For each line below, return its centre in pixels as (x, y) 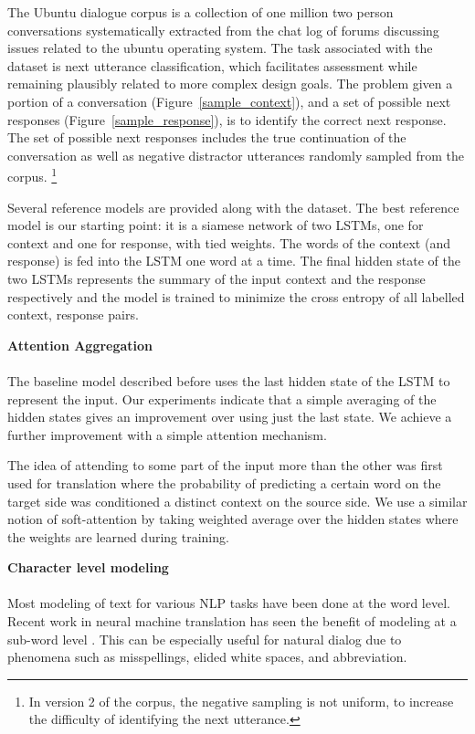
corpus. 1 (32, 175)
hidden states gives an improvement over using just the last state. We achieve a (230, 417)
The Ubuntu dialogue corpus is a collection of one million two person (201, 12)
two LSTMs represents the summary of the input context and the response (216, 278)
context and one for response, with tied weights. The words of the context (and (229, 242)
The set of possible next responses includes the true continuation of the (207, 137)
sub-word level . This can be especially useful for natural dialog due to (205, 639)
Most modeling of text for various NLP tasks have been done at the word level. (229, 603)
